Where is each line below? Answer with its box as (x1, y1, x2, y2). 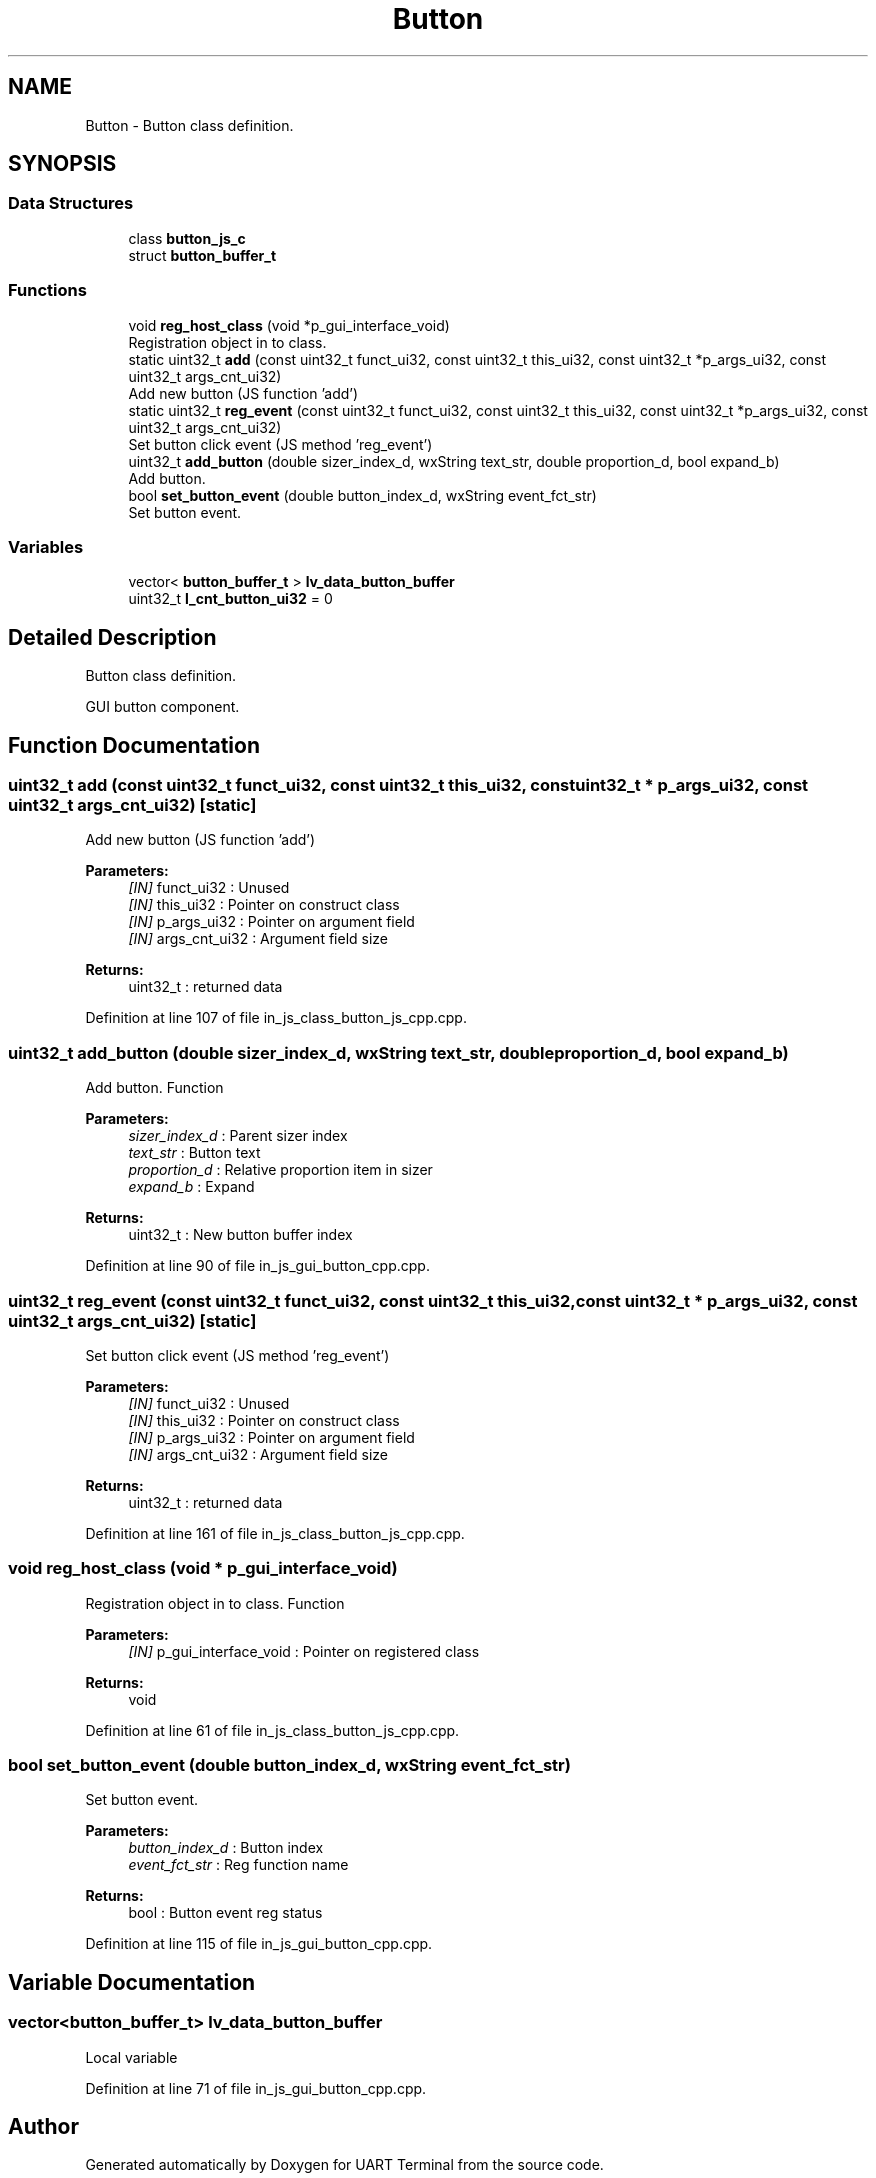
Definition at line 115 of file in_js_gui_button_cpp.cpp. (85, 1935, 433, 1953)
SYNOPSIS (8, 151, 117, 177)
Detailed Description (8, 624, 217, 650)
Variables (8, 536, 84, 557)
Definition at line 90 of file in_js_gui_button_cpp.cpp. (85, 1257, 430, 1275)
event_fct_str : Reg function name (128, 1856, 349, 1874)
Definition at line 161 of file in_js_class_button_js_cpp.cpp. (85, 1524, 465, 1542)
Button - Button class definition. (85, 116, 294, 134)
